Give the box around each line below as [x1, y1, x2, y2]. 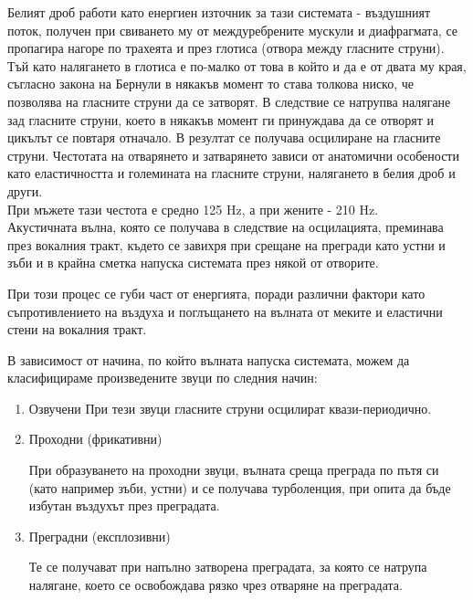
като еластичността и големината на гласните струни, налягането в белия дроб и [7, 163, 456, 183]
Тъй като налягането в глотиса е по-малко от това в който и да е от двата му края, [7, 56, 467, 75]
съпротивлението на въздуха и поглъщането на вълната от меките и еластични [7, 301, 443, 321]
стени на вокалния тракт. [7, 320, 147, 339]
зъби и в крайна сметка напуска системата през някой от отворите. [7, 253, 379, 272]
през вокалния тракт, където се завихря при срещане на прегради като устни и [7, 235, 446, 254]
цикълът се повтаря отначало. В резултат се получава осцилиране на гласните [7, 128, 441, 147]
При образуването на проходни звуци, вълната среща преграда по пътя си [28, 460, 439, 479]
